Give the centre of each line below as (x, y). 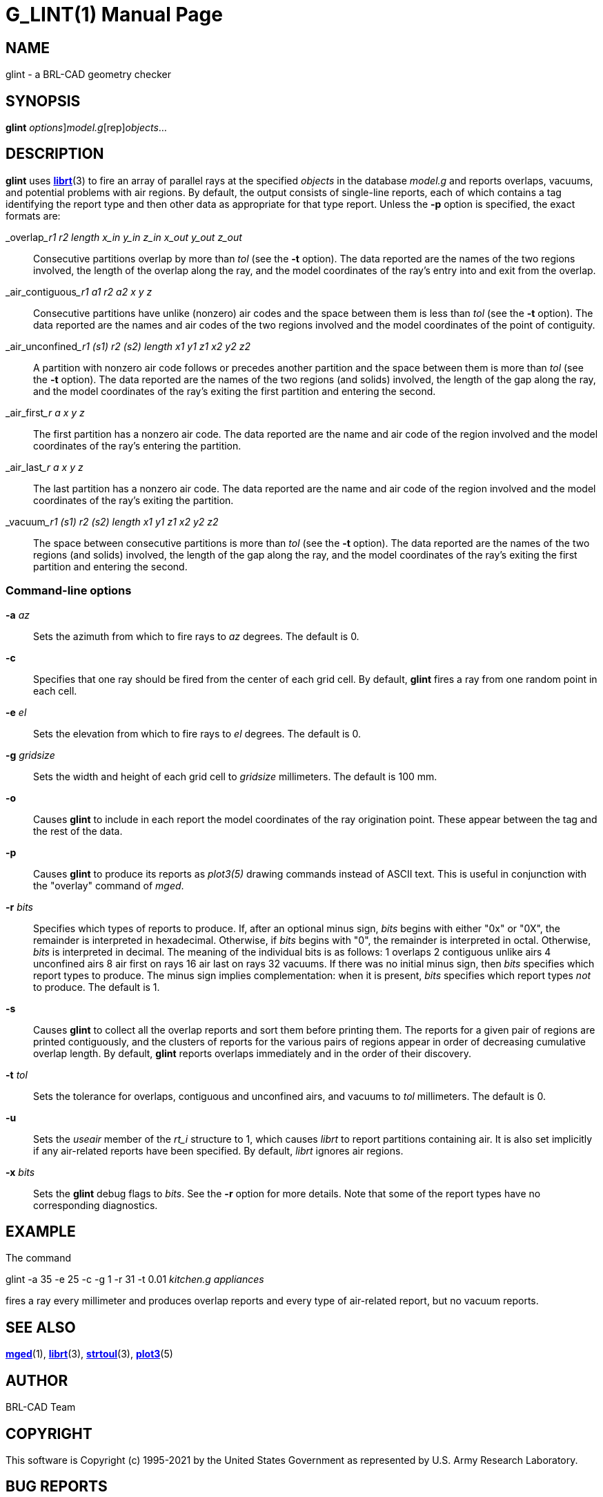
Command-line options (69, 591)
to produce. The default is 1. (97, 987)
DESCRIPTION (55, 154)
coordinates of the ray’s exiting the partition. (134, 500)
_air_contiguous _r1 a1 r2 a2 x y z (79, 291)
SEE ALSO (41, 1327)
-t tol (17, 1074)
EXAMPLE (41, 1232)
